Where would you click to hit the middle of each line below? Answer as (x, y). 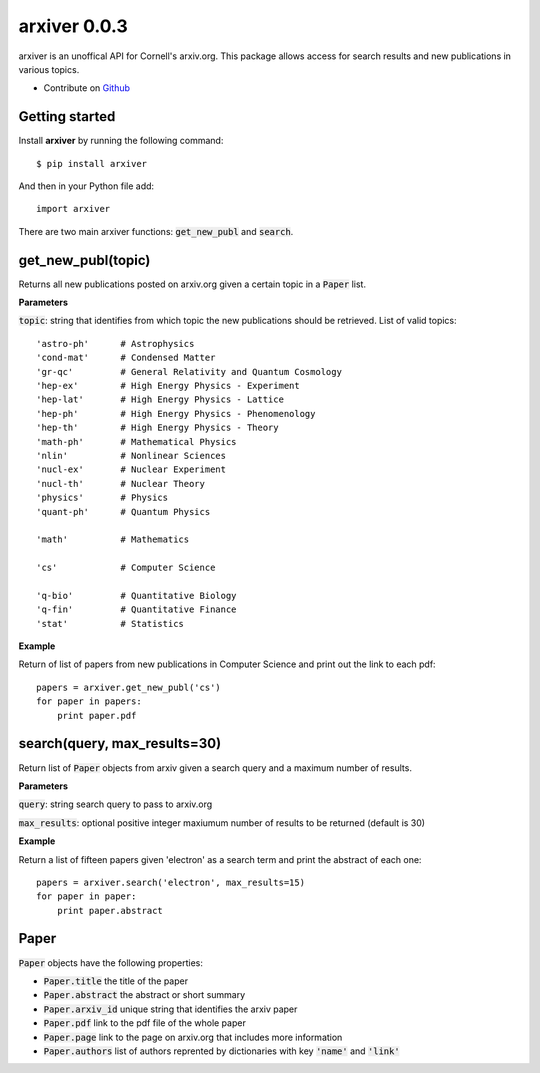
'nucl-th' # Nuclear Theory (120, 483)
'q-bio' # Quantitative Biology (136, 595)
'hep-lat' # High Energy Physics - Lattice (160, 399)
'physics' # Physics (102, 498)
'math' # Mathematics (113, 539)
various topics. (49, 69)
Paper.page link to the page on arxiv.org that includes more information (193, 1037)
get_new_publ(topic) (84, 260)
